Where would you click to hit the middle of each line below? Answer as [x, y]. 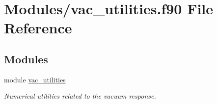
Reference [38, 28]
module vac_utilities [35, 79]
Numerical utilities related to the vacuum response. [80, 96]
